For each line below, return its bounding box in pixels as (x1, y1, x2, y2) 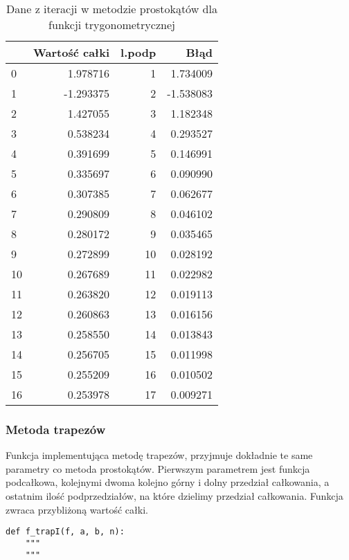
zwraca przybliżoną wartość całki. (6, 502, 148, 516)
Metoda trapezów (6, 420, 106, 437)
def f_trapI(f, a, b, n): (6, 527, 125, 537)
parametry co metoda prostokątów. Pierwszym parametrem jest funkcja (6, 461, 310, 476)
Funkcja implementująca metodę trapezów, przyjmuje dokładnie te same (6, 448, 313, 462)
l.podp (120, 44, 156, 60)
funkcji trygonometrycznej (48, 17, 175, 33)
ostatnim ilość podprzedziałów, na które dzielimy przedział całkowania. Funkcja (6, 489, 343, 503)
